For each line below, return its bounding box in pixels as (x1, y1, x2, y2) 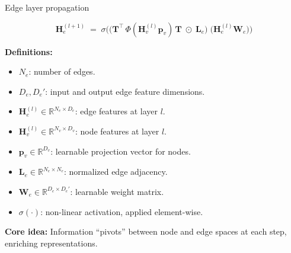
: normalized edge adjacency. (64, 165, 168, 178)
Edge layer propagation (5, 1, 89, 13)
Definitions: (5, 45, 53, 57)
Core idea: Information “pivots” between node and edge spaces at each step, (5, 225, 287, 238)
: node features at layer (75, 124, 159, 137)
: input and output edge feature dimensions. (45, 85, 205, 97)
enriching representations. (5, 236, 98, 249)
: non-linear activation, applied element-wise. (40, 205, 203, 217)
